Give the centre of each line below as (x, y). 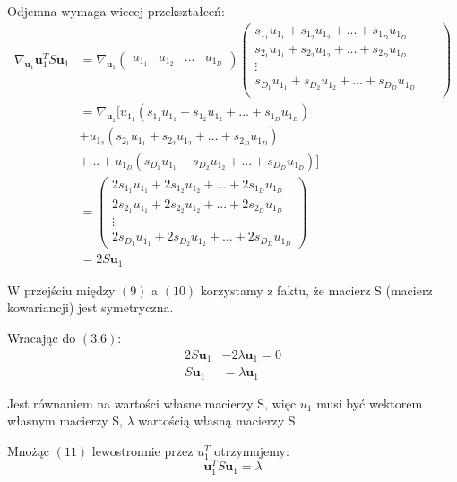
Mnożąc (29, 450)
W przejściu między (61, 289)
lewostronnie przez (142, 450)
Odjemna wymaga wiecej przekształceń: (116, 11)
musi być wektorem (370, 403)
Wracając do (42, 338)
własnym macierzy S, (65, 421)
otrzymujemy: (252, 450)
